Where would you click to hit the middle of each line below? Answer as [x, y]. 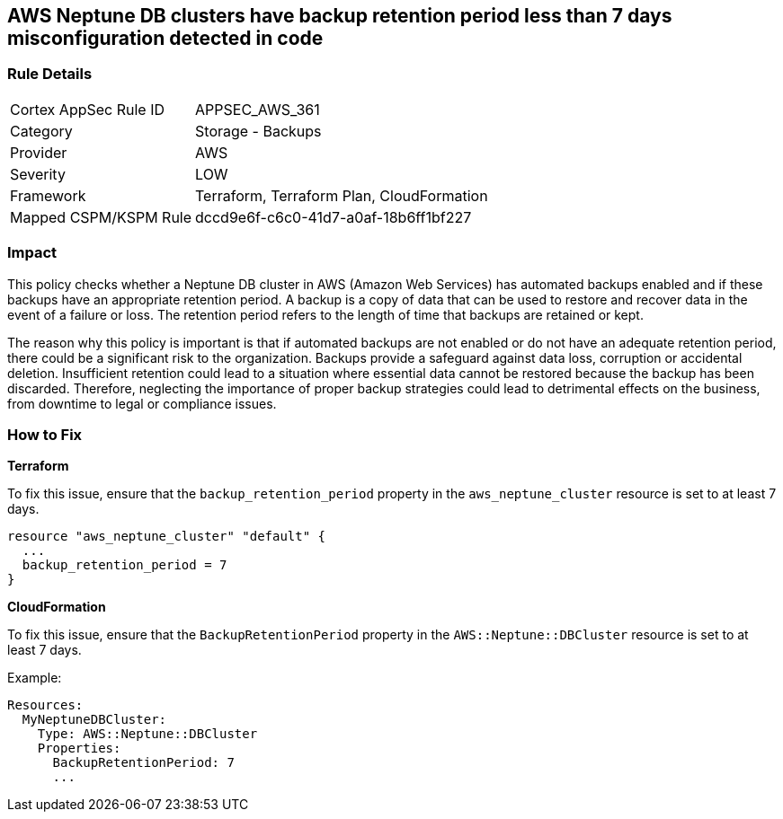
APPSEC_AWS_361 [258, 109]
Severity [38, 174]
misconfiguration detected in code [165, 38]
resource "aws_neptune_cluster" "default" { [167, 537]
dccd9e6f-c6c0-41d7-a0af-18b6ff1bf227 [334, 217]
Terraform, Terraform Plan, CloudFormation [342, 195]
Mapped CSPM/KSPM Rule [101, 217]
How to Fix [45, 434]
